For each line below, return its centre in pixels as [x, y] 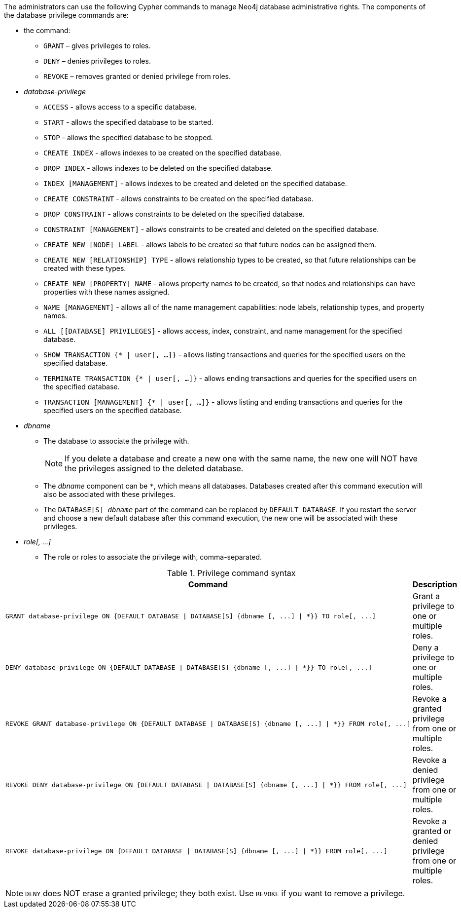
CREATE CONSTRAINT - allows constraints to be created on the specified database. [178, 199]
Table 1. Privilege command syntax [231, 573]
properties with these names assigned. [106, 292]
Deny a [426, 647]
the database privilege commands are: [66, 15]
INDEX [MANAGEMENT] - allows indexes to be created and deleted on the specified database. [195, 183]
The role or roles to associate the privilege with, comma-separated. [153, 557]
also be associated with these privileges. [109, 494]
